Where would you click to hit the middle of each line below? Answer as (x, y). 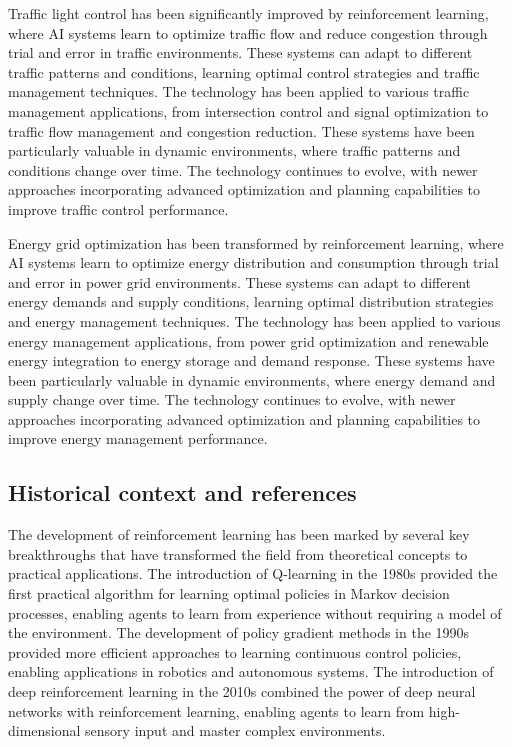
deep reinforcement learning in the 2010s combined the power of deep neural (242, 691)
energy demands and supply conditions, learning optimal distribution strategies (251, 301)
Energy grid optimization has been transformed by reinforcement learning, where (256, 242)
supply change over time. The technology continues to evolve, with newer (232, 399)
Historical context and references (182, 492)
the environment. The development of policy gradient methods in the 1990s (239, 632)
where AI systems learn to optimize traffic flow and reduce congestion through (248, 32)
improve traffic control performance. (118, 208)
